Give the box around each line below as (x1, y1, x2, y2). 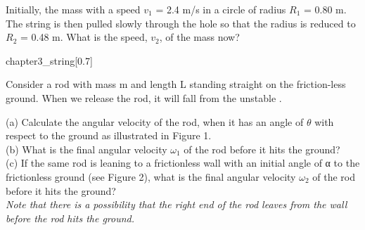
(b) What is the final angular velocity (6, 141, 167, 156)
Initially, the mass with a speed (6, 2, 141, 16)
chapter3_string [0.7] (6, 53, 93, 68)
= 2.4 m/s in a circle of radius (155, 2, 286, 16)
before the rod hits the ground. (6, 210, 135, 225)
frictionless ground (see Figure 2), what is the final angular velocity (6, 169, 296, 184)
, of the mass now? (159, 30, 240, 44)
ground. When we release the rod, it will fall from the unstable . (6, 90, 282, 105)
